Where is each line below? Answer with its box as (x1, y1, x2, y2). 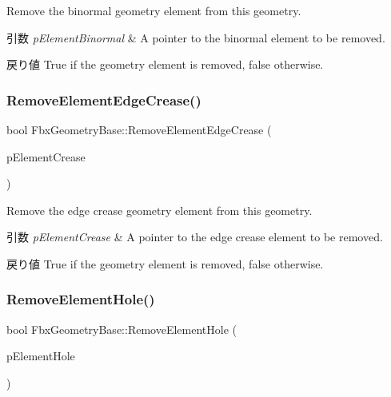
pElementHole (6, 347, 75, 364)
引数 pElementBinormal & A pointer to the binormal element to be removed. (6, 29, 385, 46)
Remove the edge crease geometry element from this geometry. (6, 201, 313, 218)
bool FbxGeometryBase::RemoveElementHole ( (6, 320, 237, 337)
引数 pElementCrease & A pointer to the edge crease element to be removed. (6, 228, 383, 245)
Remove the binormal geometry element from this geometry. (6, 2, 301, 18)
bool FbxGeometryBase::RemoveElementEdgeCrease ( (6, 121, 272, 137)
